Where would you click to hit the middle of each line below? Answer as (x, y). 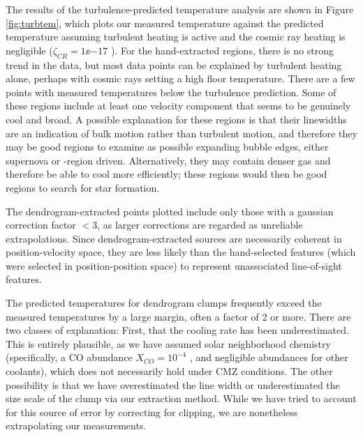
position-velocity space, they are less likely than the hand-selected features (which (181, 252)
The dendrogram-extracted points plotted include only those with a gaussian (170, 211)
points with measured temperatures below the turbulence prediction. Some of (171, 92)
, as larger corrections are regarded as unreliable (200, 225)
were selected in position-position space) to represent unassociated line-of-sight (174, 265)
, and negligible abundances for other (269, 357)
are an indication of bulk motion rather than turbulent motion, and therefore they (181, 133)
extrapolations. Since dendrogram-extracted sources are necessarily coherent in (174, 238)
